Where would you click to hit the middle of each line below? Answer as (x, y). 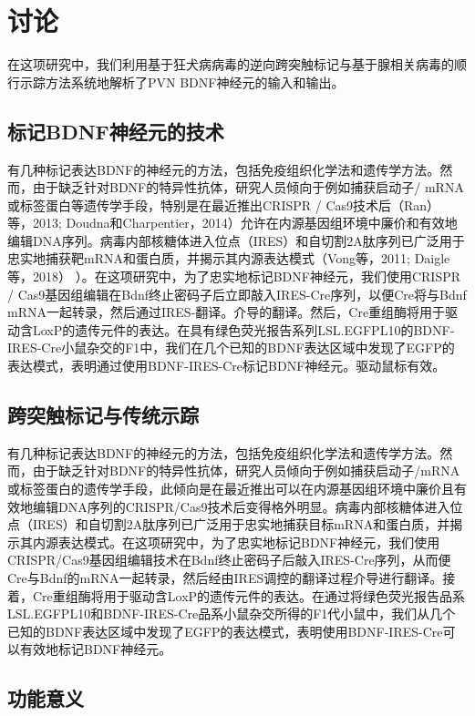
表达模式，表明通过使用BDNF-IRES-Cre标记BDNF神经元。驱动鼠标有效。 (227, 366)
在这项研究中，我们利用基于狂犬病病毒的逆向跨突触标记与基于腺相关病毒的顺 (237, 64)
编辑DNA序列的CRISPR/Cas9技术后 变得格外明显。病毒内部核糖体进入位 (248, 506)
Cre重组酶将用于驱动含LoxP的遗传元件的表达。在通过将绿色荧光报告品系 (249, 595)
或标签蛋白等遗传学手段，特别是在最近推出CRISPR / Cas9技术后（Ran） (224, 205)
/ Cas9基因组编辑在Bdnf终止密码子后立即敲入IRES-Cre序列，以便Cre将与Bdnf (237, 294)
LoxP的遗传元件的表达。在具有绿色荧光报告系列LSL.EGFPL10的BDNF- (243, 329)
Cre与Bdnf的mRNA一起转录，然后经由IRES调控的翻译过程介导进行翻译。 (225, 578)
